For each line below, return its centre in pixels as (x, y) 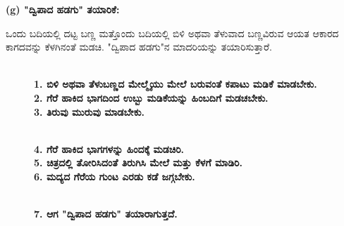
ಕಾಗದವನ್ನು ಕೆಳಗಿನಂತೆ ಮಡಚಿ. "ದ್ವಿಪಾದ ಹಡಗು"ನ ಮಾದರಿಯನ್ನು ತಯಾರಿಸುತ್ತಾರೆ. (139, 47)
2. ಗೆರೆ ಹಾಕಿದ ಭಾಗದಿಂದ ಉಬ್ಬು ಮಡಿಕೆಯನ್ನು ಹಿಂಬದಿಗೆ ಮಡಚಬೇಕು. (151, 97)
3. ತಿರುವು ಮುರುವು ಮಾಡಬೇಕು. (89, 111)
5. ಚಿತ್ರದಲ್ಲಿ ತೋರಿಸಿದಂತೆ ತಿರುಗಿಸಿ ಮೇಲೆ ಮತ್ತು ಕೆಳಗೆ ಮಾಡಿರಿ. (138, 162)
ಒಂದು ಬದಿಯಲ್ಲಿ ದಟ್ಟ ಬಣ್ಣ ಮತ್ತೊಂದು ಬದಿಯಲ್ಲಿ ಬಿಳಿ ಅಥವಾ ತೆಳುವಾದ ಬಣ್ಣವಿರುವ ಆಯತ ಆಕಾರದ (172, 33)
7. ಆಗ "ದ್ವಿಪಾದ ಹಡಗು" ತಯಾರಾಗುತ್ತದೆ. (106, 214)
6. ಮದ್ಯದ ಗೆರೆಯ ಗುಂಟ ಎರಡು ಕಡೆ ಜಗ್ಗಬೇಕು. (115, 176)
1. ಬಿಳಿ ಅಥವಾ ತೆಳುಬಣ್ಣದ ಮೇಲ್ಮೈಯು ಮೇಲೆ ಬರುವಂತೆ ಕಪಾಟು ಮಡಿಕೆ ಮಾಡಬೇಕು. (176, 84)
